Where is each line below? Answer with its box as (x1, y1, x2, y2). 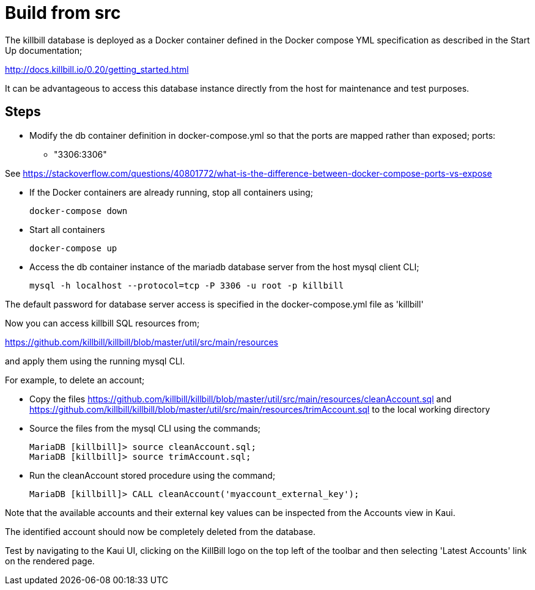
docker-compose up (29, 243, 117, 253)
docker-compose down (29, 205, 128, 216)
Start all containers (29, 224, 105, 235)
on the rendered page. (5, 555, 95, 566)
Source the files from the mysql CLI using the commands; (29, 422, 261, 433)
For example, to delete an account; (5, 374, 145, 385)
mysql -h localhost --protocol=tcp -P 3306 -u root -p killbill (29, 280, 344, 290)
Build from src (5, 2, 121, 23)
